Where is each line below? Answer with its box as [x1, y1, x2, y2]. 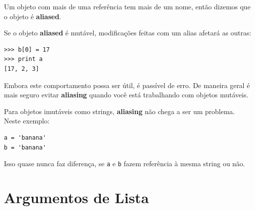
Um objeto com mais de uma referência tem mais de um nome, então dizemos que [4, 1, 251, 11]
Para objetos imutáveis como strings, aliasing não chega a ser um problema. [4, 106, 235, 116]
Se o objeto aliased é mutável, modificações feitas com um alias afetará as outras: [4, 28, 252, 38]
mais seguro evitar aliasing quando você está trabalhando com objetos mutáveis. [4, 90, 249, 100]
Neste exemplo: [4, 116, 50, 126]
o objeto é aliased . [4, 11, 61, 21]
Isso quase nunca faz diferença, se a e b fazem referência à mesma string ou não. [4, 158, 245, 169]
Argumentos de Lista [4, 187, 149, 207]
